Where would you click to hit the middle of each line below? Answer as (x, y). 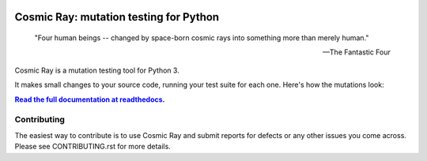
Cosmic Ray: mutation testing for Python (117, 17)
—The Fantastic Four (357, 52)
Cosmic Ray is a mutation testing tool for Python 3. (97, 70)
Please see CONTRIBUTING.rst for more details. (93, 147)
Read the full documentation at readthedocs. (90, 99)
